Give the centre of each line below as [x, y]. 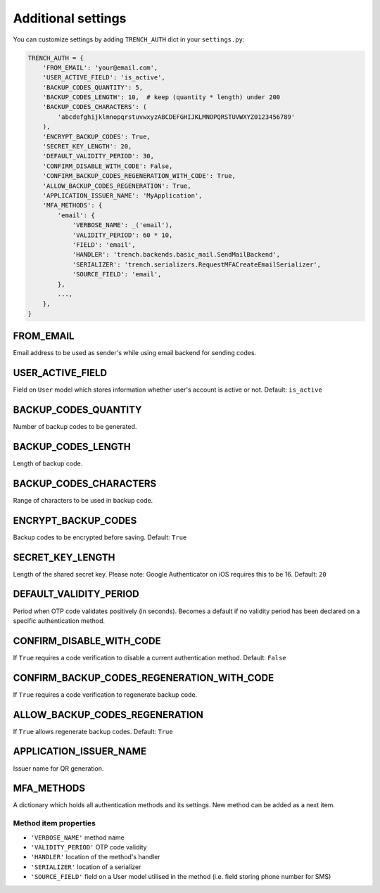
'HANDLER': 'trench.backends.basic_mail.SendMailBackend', [176, 255]
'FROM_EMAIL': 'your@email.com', [100, 68]
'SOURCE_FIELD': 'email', [117, 275]
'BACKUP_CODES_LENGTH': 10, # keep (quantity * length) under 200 [161, 97]
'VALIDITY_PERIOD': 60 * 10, [122, 235]
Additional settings [70, 18]
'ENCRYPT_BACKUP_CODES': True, [96, 136]
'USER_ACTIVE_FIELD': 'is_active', [104, 78]
